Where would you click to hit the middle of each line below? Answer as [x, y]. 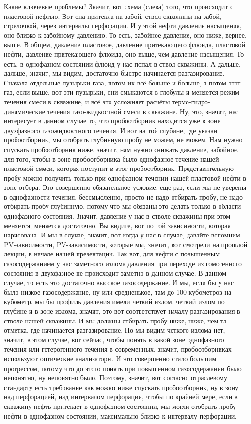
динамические [24, 111]
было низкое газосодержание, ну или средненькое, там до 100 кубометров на [118, 292]
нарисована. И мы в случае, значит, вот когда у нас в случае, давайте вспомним [122, 235]
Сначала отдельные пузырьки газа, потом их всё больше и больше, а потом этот [122, 82]
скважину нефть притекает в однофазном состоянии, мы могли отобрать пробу [120, 406]
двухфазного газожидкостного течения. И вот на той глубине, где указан [111, 130]
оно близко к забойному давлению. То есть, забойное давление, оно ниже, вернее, [125, 35]
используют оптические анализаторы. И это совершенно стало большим [110, 358]
